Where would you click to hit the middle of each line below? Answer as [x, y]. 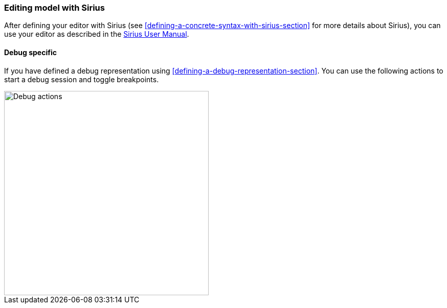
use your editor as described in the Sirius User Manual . [97, 34]
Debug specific [30, 52]
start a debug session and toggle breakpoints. [82, 79]
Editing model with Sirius [54, 8]
